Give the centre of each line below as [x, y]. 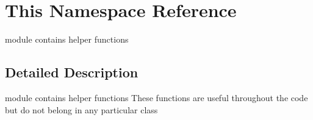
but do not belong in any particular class [81, 109]
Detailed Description [72, 72]
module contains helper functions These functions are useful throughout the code [156, 97]
